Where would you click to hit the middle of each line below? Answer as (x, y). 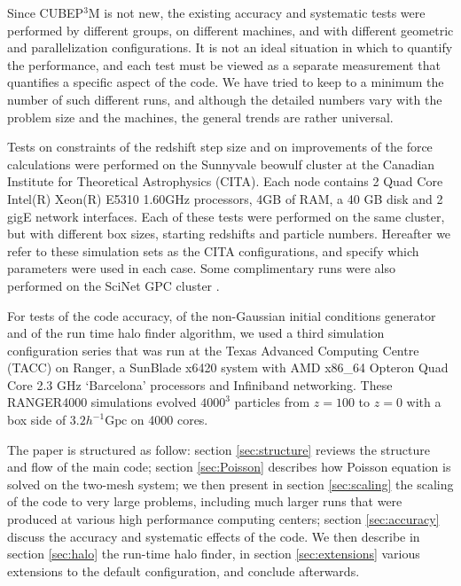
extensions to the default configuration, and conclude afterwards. (184, 570)
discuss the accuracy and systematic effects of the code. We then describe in (214, 536)
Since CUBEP (46, 12)
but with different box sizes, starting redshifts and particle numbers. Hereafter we (229, 234)
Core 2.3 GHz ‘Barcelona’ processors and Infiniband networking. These (200, 384)
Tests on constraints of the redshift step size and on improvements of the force (220, 147)
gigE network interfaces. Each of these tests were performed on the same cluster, (226, 216)
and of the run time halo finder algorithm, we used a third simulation (196, 333)
